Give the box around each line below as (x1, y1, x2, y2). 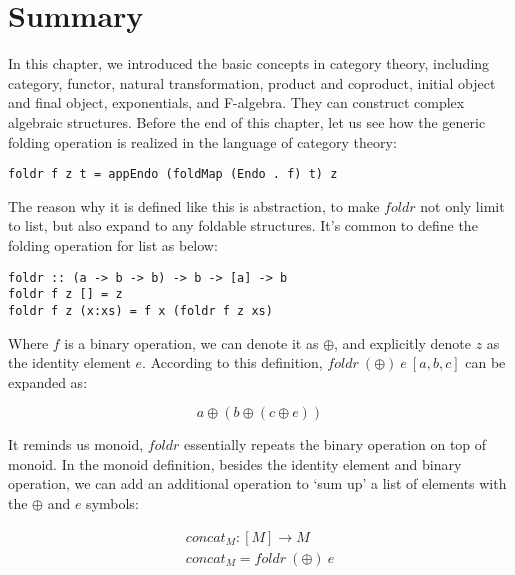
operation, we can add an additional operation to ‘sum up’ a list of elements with (8, 473, 507, 494)
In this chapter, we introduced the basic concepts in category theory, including (8, 53, 490, 74)
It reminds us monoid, (8, 434, 144, 455)
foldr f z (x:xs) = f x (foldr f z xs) (8, 303, 273, 318)
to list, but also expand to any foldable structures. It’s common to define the (8, 215, 478, 236)
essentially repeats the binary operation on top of (183, 434, 487, 455)
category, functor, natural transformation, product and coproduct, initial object (8, 72, 496, 93)
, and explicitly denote (334, 332, 471, 353)
